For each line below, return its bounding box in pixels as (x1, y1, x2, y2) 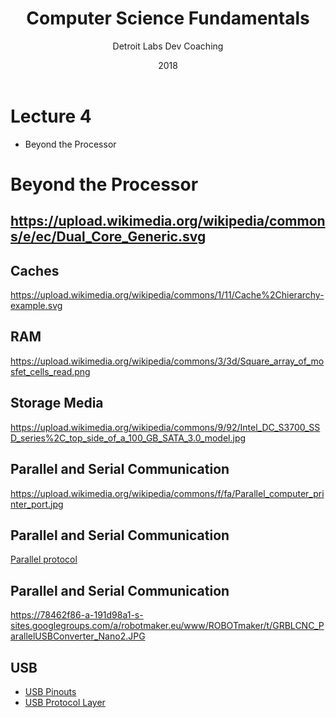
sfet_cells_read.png (10, 365, 91, 377)
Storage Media (10, 395, 104, 412)
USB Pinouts (24, 685, 77, 697)
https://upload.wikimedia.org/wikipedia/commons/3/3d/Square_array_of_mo (10, 355, 325, 367)
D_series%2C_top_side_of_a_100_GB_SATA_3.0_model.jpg (10, 432, 247, 444)
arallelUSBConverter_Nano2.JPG (10, 630, 146, 642)
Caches (10, 262, 60, 279)
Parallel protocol (10, 553, 78, 566)
